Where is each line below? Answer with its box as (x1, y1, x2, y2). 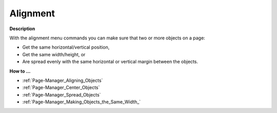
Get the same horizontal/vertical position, (22, 44, 110, 51)
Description (9, 26, 35, 32)
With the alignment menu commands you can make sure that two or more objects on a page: (9, 35, 205, 41)
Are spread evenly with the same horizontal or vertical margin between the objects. (22, 59, 199, 65)
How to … (9, 68, 31, 74)
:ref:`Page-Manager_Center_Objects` (22, 84, 100, 91)
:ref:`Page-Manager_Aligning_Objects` (22, 77, 103, 83)
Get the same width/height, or (22, 51, 86, 57)
